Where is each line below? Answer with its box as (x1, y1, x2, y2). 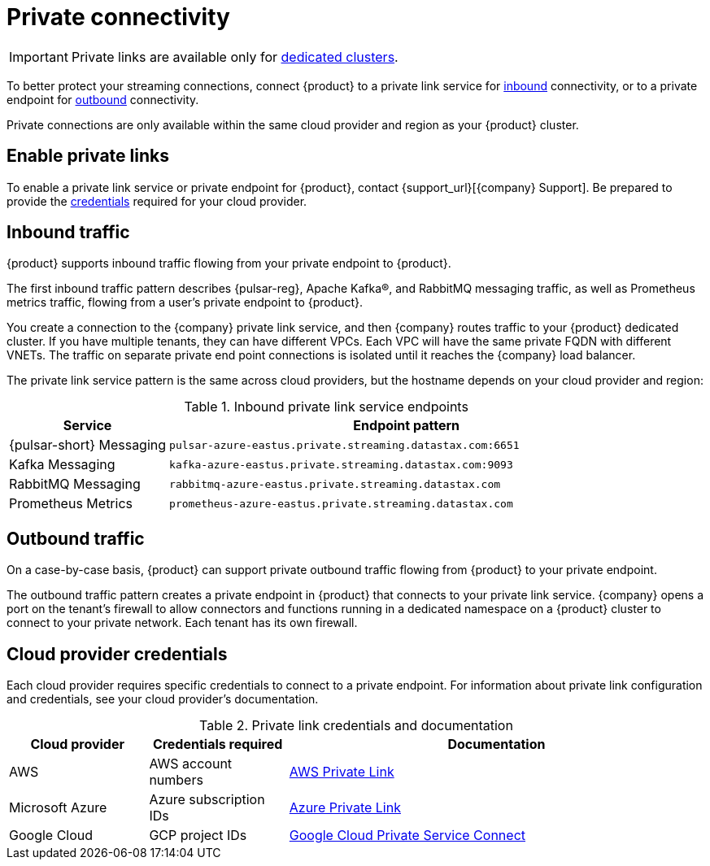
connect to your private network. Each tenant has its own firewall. (7, 616, 358, 630)
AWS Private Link (289, 764, 394, 781)
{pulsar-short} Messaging (9, 437, 167, 454)
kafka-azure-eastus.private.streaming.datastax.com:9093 (169, 458, 513, 471)
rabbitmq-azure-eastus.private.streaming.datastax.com (169, 477, 501, 490)
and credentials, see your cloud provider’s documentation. (7, 692, 319, 707)
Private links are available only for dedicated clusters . (71, 48, 399, 65)
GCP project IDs (149, 827, 247, 844)
